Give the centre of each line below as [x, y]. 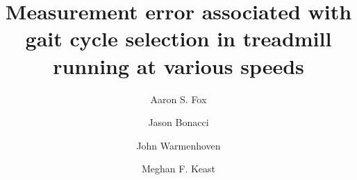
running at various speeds [178, 65]
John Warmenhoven [178, 145]
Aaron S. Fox [178, 99]
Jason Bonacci [178, 122]
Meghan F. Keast [178, 169]
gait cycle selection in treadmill [178, 38]
